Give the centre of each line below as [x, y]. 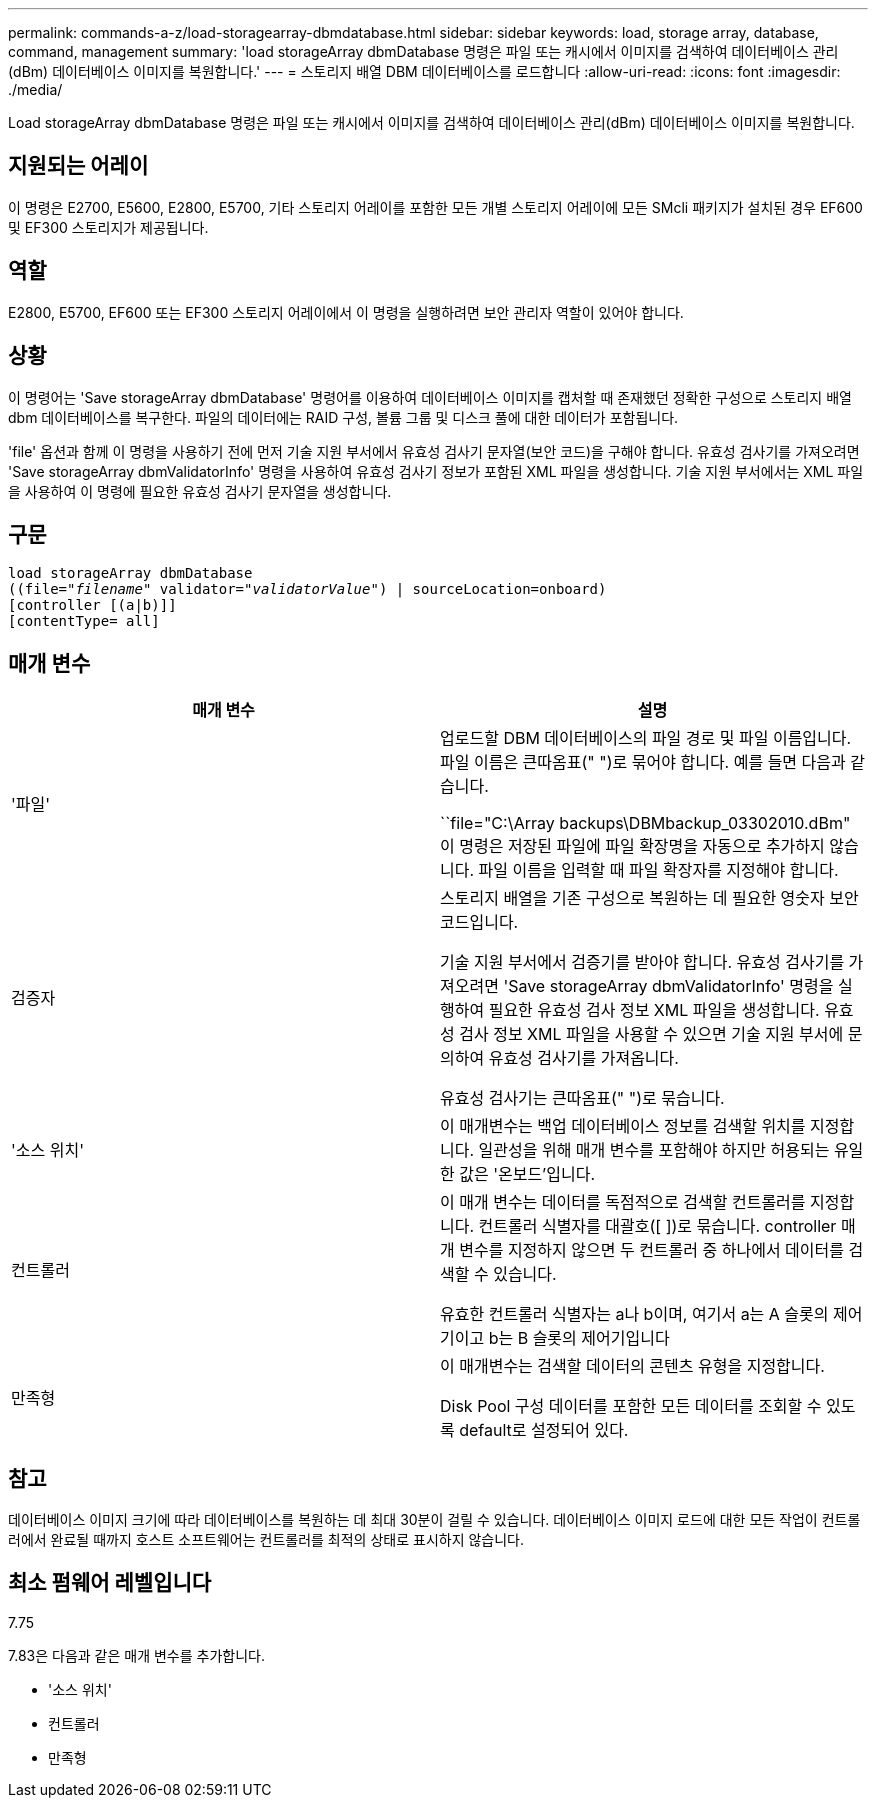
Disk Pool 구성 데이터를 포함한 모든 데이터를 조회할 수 [631, 1406]
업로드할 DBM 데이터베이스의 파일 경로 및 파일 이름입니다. [646, 738]
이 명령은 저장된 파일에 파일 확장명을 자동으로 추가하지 [632, 846]
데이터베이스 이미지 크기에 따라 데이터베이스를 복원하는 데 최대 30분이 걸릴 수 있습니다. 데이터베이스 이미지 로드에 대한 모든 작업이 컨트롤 [434, 1520]
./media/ [35, 89]
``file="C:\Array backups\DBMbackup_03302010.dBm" [645, 823]
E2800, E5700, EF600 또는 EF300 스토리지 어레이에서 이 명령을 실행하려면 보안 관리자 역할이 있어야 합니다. [346, 312]
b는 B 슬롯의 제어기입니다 [579, 1338]
